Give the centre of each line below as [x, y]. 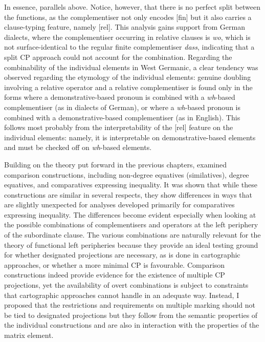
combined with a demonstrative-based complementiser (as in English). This [122, 117]
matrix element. [29, 335]
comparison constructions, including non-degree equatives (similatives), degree [127, 174]
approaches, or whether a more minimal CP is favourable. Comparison [115, 264]
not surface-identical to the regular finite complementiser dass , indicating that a [129, 47]
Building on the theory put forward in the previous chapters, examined [115, 164]
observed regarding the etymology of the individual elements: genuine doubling [128, 77]
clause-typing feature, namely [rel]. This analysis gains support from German [125, 27]
